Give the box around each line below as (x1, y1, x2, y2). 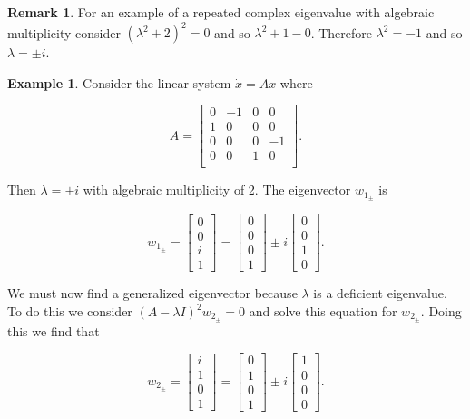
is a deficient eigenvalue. (313, 284, 447, 303)
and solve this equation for (249, 302, 397, 321)
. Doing (420, 302, 462, 321)
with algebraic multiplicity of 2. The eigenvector (83, 180, 351, 199)
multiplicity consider (7, 23, 121, 42)
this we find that (7, 321, 100, 340)
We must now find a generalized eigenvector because (7, 284, 298, 303)
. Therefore (310, 23, 372, 42)
